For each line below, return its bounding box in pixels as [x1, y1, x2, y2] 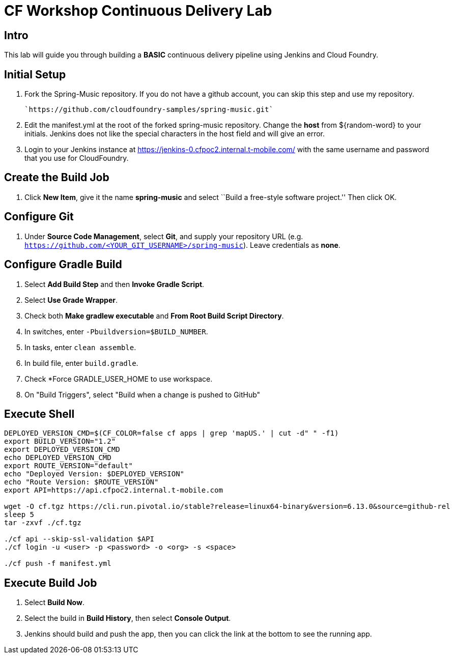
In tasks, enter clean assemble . [24, 342, 136, 352]
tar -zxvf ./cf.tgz [4, 519, 81, 527]
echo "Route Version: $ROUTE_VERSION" [4, 478, 159, 487]
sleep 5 [4, 510, 35, 519]
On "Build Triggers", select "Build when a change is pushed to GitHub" [24, 390, 261, 399]
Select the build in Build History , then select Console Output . [24, 614, 231, 623]
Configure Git [4, 210, 74, 223]
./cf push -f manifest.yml [4, 559, 111, 568]
